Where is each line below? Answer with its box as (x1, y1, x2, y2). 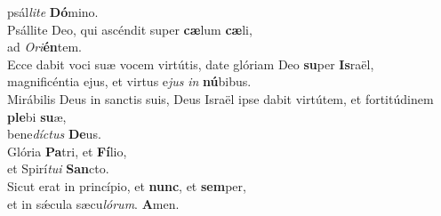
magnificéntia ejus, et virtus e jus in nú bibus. (7, 72, 252, 91)
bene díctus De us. (7, 124, 101, 143)
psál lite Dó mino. (7, 3, 99, 20)
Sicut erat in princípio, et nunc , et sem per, (7, 176, 246, 195)
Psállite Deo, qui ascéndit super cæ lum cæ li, (7, 20, 253, 38)
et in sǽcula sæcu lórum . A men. (7, 194, 180, 212)
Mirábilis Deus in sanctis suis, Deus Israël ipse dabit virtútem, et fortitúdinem (7, 89, 434, 108)
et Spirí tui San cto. (7, 159, 109, 178)
